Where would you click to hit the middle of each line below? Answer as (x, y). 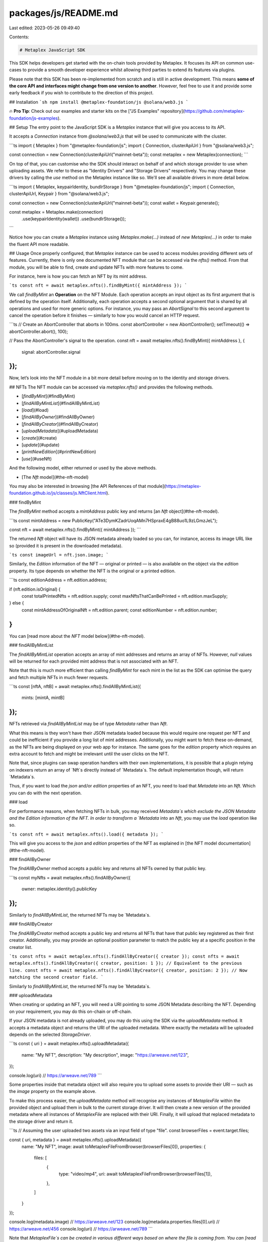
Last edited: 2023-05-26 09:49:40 (45, 28)
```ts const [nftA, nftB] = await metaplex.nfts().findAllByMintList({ (75, 687)
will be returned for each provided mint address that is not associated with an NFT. (94, 661)
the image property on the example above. (53, 1091)
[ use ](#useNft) (37, 459)
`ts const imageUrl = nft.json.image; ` (59, 555)
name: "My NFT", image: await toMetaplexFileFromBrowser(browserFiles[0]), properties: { (114, 1147)
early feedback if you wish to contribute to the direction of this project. (81, 93)
